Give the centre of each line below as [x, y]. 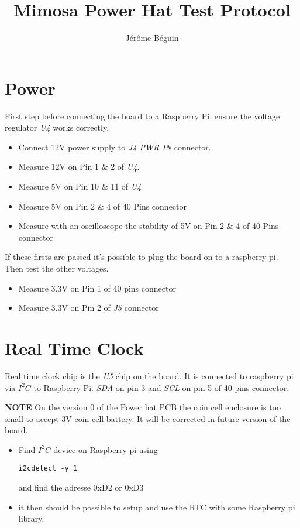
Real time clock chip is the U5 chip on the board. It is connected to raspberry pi [149, 376]
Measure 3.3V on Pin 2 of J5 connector [89, 308]
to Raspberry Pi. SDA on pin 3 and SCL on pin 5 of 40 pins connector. [161, 387]
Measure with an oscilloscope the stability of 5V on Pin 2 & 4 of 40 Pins [149, 226]
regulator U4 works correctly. [57, 127]
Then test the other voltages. [57, 268]
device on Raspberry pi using [106, 449]
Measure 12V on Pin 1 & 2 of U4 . [79, 167]
